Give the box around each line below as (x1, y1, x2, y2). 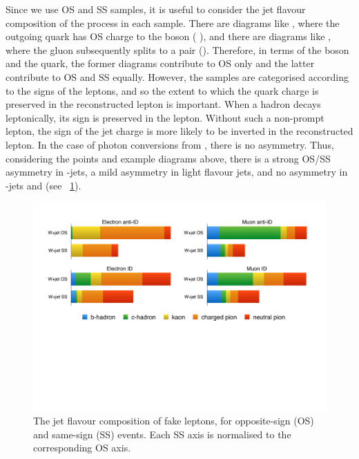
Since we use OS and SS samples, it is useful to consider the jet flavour (6, 2, 306, 16)
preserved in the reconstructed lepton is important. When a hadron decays (6, 97, 321, 111)
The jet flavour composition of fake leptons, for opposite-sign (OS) (33, 413, 314, 428)
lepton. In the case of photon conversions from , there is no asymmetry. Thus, (6, 137, 334, 151)
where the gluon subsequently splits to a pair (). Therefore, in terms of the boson (6, 42, 349, 57)
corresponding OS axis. (33, 440, 131, 455)
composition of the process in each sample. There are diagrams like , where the (6, 15, 340, 30)
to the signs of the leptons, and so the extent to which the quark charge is (6, 83, 319, 97)
